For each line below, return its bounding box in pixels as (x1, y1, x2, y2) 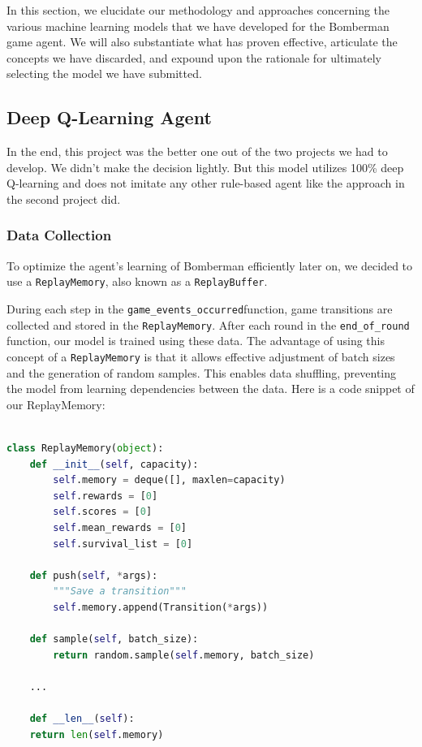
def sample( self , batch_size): (29, 633, 199, 646)
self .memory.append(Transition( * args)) (53, 601, 269, 613)
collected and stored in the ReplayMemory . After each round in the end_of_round (6, 316, 410, 333)
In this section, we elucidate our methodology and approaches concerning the (6, 2, 390, 18)
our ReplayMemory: (6, 395, 105, 412)
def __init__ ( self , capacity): (29, 458, 199, 470)
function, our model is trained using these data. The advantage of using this (6, 332, 385, 349)
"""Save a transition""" (53, 585, 187, 598)
